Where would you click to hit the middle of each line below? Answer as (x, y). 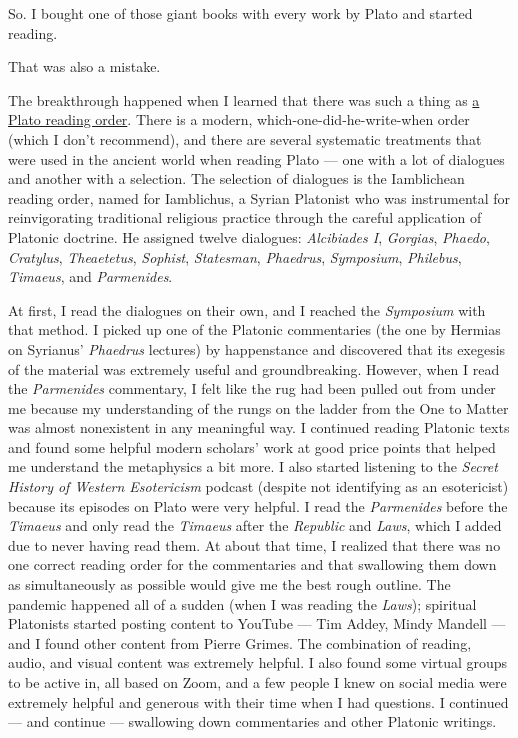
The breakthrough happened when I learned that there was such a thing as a (244, 99)
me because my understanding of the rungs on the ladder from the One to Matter (258, 407)
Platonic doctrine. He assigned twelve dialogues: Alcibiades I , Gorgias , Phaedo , (249, 236)
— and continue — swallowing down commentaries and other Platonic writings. (252, 721)
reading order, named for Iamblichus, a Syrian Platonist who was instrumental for (259, 197)
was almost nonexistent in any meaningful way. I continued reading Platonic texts (259, 427)
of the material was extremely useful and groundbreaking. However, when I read (254, 368)
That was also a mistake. (84, 66)
